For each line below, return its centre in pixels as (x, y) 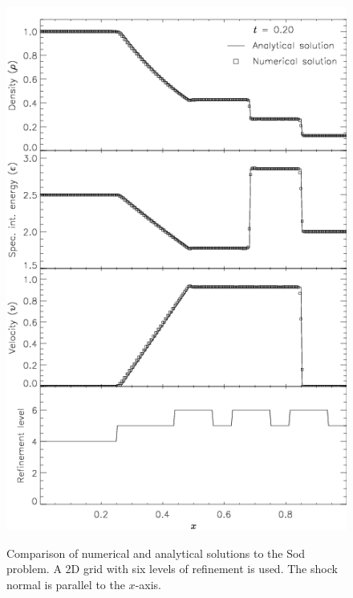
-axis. (148, 585)
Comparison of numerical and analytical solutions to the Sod (156, 553)
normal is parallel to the (66, 585)
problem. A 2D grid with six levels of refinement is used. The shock (172, 569)
